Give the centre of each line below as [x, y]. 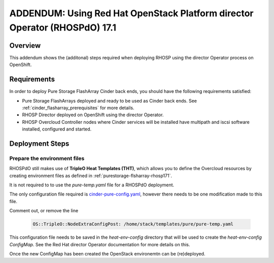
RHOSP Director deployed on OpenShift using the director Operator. [93, 115]
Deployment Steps [39, 143]
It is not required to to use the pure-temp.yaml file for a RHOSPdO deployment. [92, 185]
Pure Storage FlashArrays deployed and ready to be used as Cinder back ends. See [110, 101]
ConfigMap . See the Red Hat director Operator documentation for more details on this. [100, 244]
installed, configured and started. [57, 129]
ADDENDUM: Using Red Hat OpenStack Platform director [131, 13]
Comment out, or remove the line [44, 211]
